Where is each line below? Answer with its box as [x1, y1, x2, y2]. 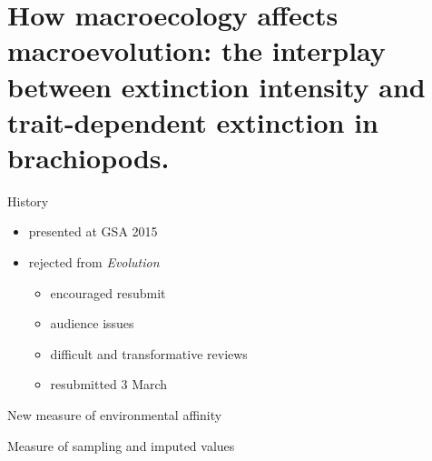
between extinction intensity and [7, 67, 426, 105]
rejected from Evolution [28, 253, 160, 272]
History [7, 191, 49, 210]
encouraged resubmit [50, 283, 166, 302]
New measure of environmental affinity [7, 406, 222, 425]
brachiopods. [7, 138, 170, 175]
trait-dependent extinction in [7, 103, 378, 140]
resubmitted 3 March [50, 375, 168, 394]
